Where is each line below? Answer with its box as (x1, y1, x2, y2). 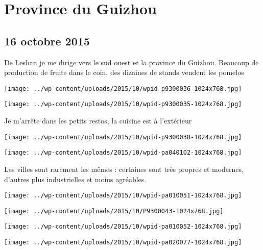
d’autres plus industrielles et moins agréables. (4, 173, 147, 184)
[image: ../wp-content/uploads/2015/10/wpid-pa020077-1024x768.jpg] (4, 239, 242, 246)
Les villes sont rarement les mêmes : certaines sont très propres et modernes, (4, 163, 244, 174)
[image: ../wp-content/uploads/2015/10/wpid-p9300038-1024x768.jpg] (4, 133, 242, 141)
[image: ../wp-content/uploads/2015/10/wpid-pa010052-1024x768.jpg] (4, 223, 242, 231)
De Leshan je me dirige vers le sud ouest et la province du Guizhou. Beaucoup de (4, 57, 259, 67)
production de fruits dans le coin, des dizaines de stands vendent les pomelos (4, 67, 244, 78)
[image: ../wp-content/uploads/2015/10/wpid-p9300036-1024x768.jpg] (4, 85, 242, 92)
